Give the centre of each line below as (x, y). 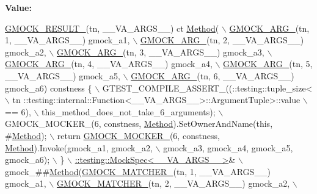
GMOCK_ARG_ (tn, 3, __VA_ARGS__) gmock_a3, (160, 52)
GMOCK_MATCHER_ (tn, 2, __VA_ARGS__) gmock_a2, (173, 183)
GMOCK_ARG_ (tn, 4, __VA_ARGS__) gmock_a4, (109, 64)
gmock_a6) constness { (49, 88)
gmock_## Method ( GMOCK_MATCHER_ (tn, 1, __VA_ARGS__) (138, 171)
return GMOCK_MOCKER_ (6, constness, (138, 135)
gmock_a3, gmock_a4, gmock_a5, (228, 147)
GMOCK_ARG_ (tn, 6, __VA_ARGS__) (213, 75)
